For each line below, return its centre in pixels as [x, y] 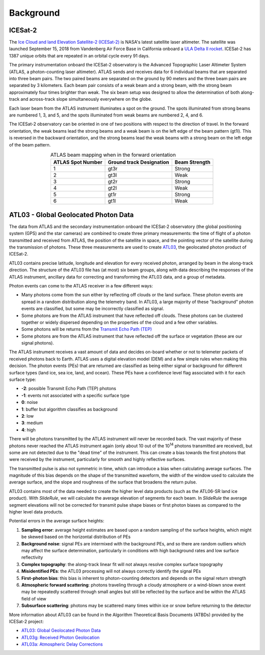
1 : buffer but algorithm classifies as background [69, 409]
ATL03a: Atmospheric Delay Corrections [62, 644]
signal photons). [38, 343]
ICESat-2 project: [26, 621]
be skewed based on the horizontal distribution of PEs [76, 537]
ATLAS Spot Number [78, 162]
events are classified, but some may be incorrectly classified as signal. [93, 309]
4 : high [28, 429]
